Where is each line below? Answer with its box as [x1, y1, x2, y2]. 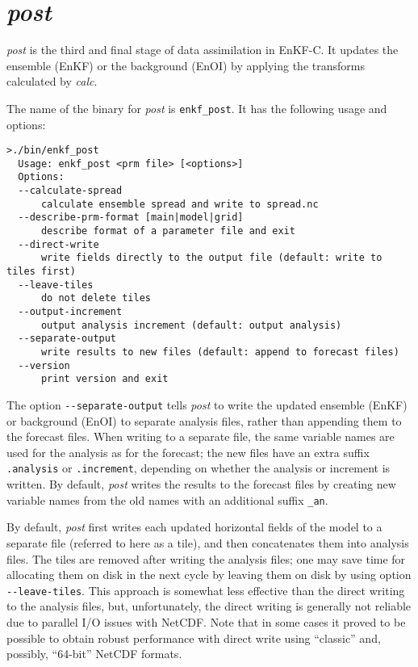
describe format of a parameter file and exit [40, 225, 295, 237]
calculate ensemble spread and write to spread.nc [40, 198, 319, 210]
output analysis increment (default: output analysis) [40, 319, 342, 331]
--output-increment [18, 306, 123, 318]
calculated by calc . [6, 73, 98, 90]
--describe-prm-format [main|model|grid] [18, 212, 244, 224]
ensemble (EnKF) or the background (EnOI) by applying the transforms [6, 57, 365, 73]
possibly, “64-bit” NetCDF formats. [6, 645, 182, 662]
